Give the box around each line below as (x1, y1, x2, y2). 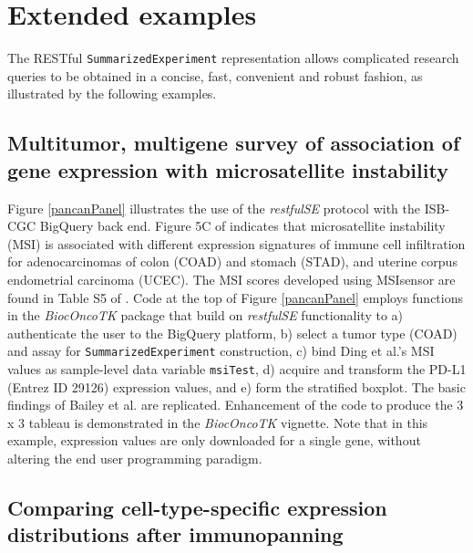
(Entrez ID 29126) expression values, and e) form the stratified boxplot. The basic (7, 377, 466, 396)
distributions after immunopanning (7, 520, 344, 548)
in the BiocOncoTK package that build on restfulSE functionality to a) (7, 306, 403, 325)
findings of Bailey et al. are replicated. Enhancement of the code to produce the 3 (7, 395, 464, 414)
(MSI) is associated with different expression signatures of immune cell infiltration (7, 234, 466, 253)
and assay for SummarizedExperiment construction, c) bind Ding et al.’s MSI (7, 341, 435, 360)
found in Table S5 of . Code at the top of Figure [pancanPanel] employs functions (7, 287, 463, 307)
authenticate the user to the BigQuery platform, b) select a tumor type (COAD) (7, 323, 458, 342)
